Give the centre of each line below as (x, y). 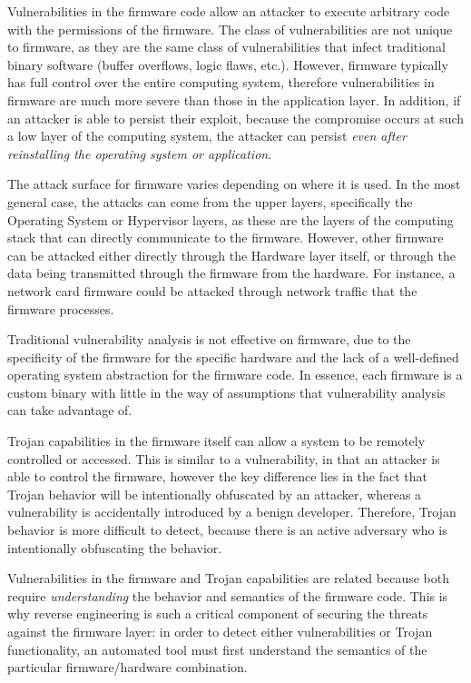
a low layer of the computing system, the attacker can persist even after (207, 136)
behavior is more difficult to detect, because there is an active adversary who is (227, 530)
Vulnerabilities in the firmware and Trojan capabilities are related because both (229, 578)
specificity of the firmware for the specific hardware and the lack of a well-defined (233, 356)
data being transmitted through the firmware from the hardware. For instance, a (231, 273)
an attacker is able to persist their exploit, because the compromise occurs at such (236, 118)
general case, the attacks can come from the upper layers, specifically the (210, 201)
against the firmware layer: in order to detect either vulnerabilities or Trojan (220, 631)
